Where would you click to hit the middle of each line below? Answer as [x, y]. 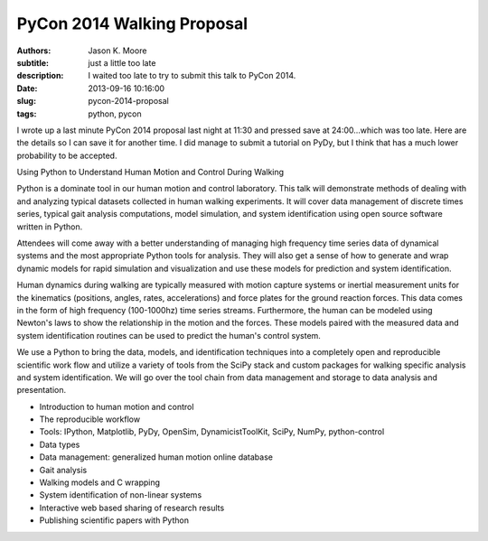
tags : [27, 114]
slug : [26, 101]
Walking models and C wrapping [100, 482]
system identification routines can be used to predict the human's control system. [169, 335]
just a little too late [122, 62]
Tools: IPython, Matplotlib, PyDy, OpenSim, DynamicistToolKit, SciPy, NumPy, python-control [212, 432]
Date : [27, 88]
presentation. [42, 390]
